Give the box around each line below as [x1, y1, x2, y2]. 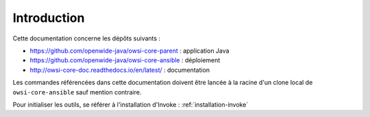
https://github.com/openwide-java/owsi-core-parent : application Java [29, 47, 230, 55]
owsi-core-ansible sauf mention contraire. [12, 88, 142, 96]
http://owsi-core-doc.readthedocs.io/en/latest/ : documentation [29, 66, 210, 74]
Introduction [12, 10, 85, 25]
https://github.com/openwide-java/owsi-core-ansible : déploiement [29, 56, 221, 64]
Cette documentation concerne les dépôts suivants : [12, 34, 161, 42]
